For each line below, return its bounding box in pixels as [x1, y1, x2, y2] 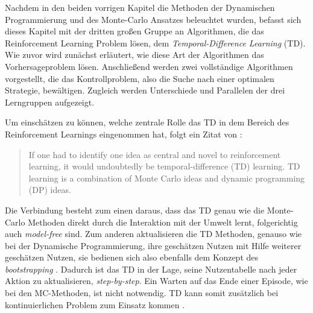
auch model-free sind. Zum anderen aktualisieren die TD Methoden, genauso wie [5, 227, 302, 240]
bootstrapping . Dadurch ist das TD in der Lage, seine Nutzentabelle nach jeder [5, 262, 297, 275]
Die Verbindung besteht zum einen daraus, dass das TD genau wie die [5, 203, 265, 216]
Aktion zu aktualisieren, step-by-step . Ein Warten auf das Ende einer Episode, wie [5, 274, 308, 287]
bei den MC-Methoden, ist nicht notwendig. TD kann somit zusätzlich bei [5, 286, 279, 299]
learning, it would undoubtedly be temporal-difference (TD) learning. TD [28, 160, 300, 172]
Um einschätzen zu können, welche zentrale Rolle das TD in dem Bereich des [5, 116, 289, 128]
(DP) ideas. [28, 183, 71, 196]
